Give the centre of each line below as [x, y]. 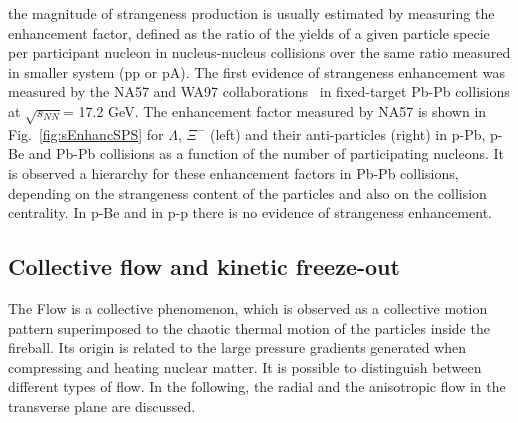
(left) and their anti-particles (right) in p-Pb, [347, 133]
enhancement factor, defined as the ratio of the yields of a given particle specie [249, 32]
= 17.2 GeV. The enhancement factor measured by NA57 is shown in [275, 110]
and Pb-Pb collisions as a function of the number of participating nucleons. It [266, 153]
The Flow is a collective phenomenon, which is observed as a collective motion [248, 307]
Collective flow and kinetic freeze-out [204, 266]
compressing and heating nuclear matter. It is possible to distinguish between [245, 366]
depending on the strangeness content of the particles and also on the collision [247, 192]
